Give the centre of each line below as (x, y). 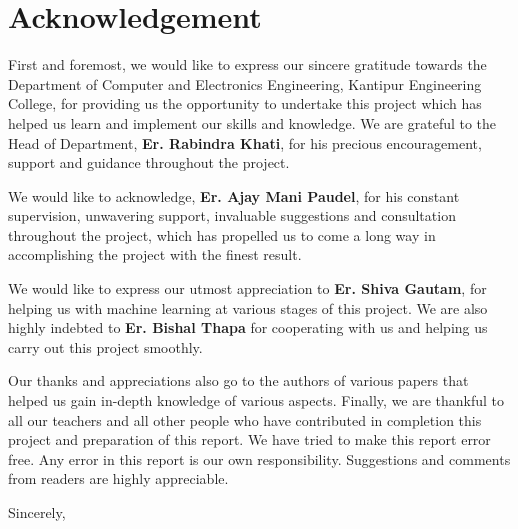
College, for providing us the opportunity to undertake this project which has (245, 103)
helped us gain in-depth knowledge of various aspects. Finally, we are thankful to (256, 400)
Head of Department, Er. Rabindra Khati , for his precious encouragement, (245, 142)
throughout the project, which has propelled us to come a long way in (222, 234)
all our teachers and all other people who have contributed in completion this (245, 419)
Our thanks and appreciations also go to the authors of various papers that (238, 380)
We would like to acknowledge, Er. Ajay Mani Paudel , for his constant (234, 195)
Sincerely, (37, 512)
